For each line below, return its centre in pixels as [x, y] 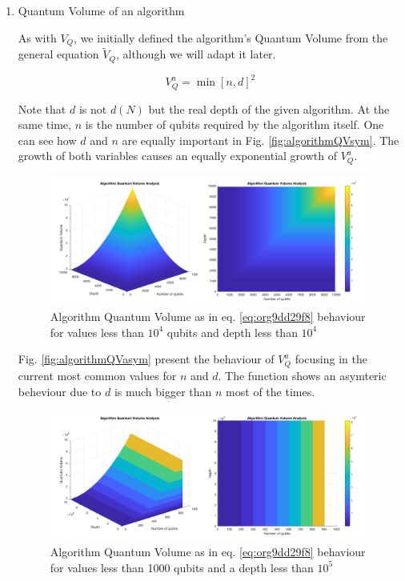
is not [93, 108]
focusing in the [331, 359]
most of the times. [271, 391]
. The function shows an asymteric [302, 375]
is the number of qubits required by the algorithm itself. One [235, 124]
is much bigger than [163, 391]
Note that [42, 108]
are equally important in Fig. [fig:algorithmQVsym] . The [261, 140]
